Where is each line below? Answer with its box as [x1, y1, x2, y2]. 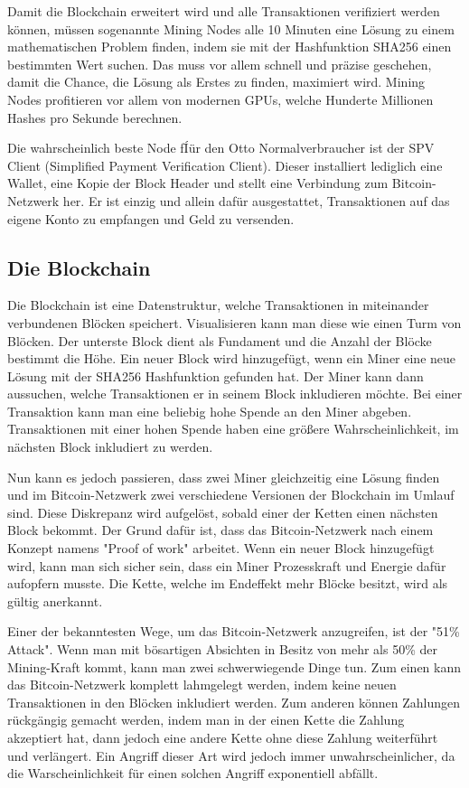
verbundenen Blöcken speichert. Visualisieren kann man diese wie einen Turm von [7, 313, 462, 332]
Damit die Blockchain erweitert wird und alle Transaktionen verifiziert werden [7, 2, 440, 20]
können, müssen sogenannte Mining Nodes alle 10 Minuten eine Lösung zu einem [7, 19, 455, 38]
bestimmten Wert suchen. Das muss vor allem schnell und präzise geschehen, [7, 54, 432, 73]
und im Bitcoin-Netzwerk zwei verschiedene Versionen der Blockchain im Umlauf [7, 485, 455, 504]
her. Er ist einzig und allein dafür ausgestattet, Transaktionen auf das [62, 191, 450, 210]
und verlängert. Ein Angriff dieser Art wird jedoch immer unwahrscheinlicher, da [7, 746, 455, 765]
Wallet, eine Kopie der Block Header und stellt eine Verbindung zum [7, 174, 389, 192]
